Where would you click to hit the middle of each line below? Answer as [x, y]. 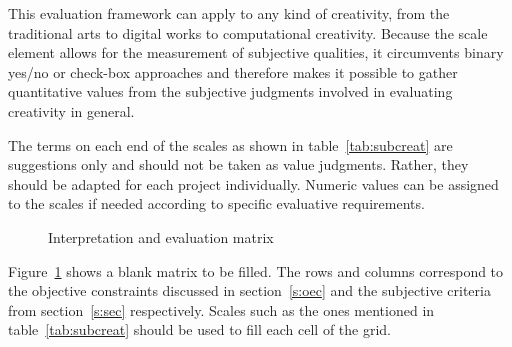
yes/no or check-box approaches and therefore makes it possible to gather [233, 71]
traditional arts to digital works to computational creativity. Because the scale [248, 32]
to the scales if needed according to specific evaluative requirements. [216, 203]
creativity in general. [71, 110]
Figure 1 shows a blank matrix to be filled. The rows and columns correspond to [256, 270]
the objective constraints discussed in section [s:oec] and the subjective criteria [249, 290]
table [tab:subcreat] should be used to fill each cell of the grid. [200, 329]
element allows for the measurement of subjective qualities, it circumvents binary [256, 52]
